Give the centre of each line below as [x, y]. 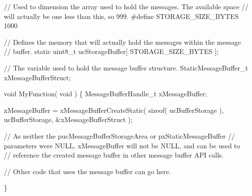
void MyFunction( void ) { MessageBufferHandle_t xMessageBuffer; [106, 94]
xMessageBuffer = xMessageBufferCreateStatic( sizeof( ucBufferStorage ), [114, 110]
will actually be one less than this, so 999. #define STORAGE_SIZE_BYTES [121, 16]
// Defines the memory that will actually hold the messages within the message [123, 42]
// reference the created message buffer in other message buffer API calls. [114, 155]
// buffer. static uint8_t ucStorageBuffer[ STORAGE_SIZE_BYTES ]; [111, 51]
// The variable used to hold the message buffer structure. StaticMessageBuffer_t [126, 67]
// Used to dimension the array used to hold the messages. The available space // [126, 6]
